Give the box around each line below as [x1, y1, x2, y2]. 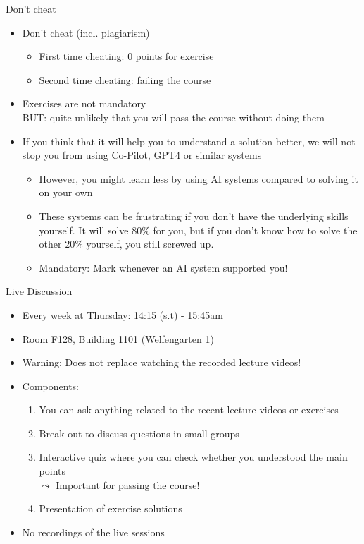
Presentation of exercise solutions [39, 501, 182, 516]
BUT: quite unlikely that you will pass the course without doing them [22, 109, 325, 124]
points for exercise [135, 49, 214, 64]
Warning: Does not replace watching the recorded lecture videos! [22, 355, 301, 370]
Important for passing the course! [56, 477, 200, 492]
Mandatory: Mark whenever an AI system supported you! [39, 260, 288, 274]
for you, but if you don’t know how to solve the [153, 222, 358, 237]
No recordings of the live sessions [22, 524, 165, 539]
